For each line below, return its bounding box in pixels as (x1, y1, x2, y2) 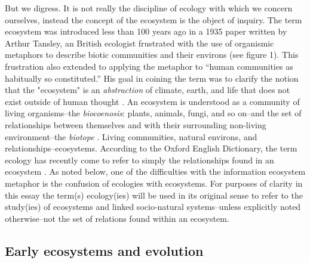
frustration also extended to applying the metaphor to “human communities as (5, 60, 293, 72)
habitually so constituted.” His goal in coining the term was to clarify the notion (5, 72, 299, 84)
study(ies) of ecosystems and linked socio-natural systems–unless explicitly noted (5, 200, 301, 213)
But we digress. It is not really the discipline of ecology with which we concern (5, 2, 293, 14)
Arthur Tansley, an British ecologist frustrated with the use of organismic (5, 36, 274, 49)
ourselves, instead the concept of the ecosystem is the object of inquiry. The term (5, 13, 302, 26)
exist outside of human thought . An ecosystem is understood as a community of (5, 95, 300, 107)
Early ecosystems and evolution (5, 241, 204, 259)
